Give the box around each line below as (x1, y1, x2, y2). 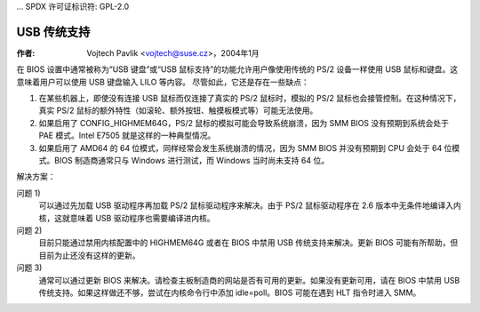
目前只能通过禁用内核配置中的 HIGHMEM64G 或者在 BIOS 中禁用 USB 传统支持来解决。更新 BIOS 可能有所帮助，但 (38, 237, 459, 248)
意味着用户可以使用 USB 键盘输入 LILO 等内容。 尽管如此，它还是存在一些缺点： (16, 76, 310, 87)
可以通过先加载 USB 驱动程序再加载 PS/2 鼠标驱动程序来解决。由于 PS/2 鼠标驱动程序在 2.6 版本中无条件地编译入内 (38, 200, 461, 211)
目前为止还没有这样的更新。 (38, 250, 140, 260)
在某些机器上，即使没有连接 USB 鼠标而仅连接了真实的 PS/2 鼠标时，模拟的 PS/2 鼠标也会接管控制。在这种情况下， (38, 93, 461, 104)
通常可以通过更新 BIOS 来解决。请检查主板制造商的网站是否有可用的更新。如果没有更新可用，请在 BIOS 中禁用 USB (38, 275, 460, 285)
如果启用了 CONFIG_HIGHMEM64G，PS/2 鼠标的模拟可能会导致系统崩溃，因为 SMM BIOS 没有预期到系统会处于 (38, 117, 449, 128)
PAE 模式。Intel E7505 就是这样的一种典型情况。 (38, 130, 216, 141)
